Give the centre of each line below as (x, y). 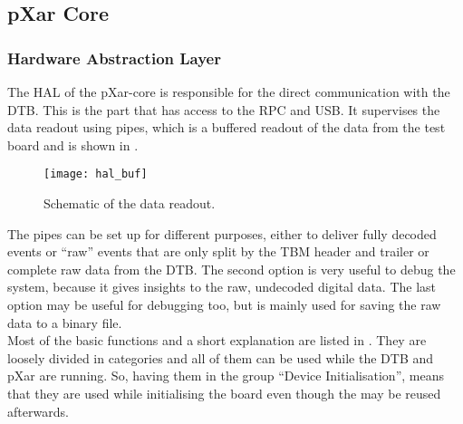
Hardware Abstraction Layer (114, 58)
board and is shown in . (73, 145)
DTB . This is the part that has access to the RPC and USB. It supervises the (224, 109)
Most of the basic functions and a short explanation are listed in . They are (217, 340)
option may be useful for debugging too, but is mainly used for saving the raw (224, 304)
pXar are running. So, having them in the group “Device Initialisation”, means (226, 376)
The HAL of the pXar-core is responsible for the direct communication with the (229, 92)
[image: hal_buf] (96, 174)
